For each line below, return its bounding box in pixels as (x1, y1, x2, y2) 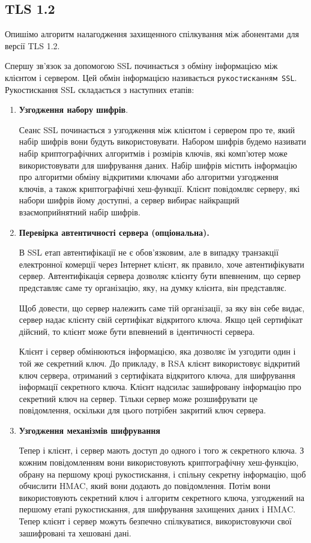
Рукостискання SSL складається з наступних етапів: (5, 83, 195, 95)
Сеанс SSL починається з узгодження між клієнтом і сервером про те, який (19, 123, 295, 136)
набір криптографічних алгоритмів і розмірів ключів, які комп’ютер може (19, 147, 288, 160)
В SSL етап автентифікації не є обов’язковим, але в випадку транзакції (19, 246, 279, 259)
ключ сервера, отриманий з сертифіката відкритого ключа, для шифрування (19, 368, 295, 381)
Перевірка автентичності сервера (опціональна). (19, 226, 210, 238)
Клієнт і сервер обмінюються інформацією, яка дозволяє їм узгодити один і (19, 345, 296, 358)
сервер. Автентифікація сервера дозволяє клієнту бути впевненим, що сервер (19, 269, 301, 282)
